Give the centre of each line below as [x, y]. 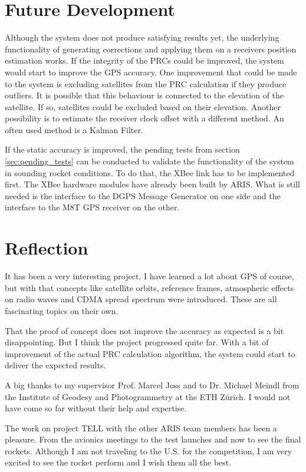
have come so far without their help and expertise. [96, 408]
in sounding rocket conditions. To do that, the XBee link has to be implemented [150, 172]
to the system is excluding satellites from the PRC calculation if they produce [146, 83]
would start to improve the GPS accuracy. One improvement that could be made [151, 72]
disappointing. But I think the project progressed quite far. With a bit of [137, 342]
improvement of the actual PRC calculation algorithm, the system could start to [150, 353]
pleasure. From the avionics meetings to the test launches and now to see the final [153, 439]
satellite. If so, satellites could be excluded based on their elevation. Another [143, 106]
